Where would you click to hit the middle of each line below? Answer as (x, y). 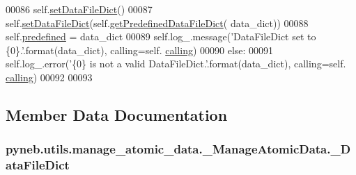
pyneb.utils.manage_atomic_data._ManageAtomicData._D (178, 149)
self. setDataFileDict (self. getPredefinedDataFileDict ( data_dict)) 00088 (157, 23)
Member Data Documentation (117, 114)
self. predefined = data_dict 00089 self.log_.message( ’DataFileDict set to (161, 36)
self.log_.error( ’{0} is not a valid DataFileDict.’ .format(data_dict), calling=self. (176, 64)
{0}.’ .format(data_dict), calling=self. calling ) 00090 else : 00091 (140, 50)
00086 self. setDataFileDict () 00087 (79, 9)
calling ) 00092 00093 (49, 77)
